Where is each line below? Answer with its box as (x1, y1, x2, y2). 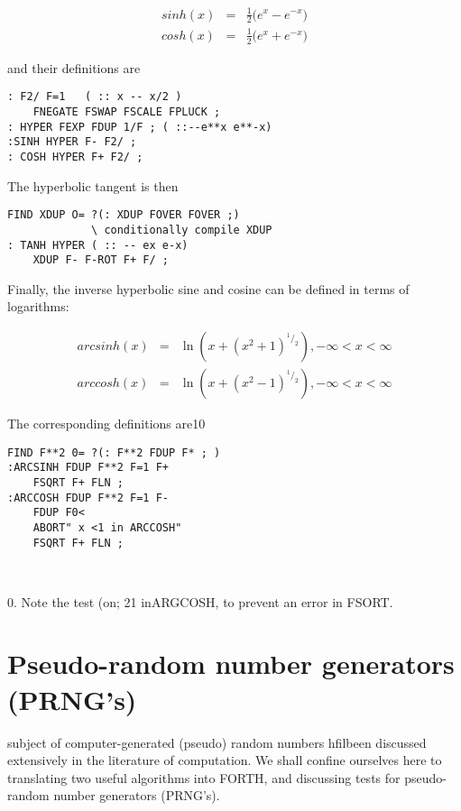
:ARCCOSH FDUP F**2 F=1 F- (7, 491, 169, 504)
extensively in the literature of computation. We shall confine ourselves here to (7, 751, 442, 770)
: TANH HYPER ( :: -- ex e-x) (7, 238, 189, 252)
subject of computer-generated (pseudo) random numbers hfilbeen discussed (7, 733, 427, 751)
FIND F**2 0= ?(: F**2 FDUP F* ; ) (7, 446, 221, 459)
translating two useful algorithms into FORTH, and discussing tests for (7, 768, 401, 787)
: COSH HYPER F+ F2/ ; (7, 150, 143, 163)
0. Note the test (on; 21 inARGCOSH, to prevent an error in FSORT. (7, 592, 393, 611)
